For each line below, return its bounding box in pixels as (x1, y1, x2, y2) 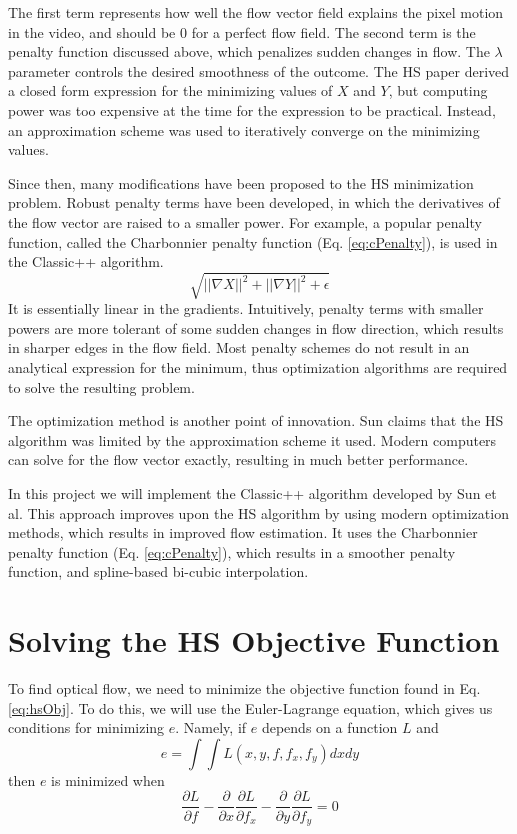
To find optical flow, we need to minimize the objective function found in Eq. (8, 678, 481, 699)
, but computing (388, 80, 488, 101)
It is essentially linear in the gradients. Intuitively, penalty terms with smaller (8, 298, 484, 319)
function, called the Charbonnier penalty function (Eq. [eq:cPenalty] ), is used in (8, 231, 498, 252)
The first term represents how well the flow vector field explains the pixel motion (8, 2, 504, 22)
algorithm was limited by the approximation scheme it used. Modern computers (8, 429, 497, 450)
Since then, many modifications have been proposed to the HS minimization (8, 172, 474, 193)
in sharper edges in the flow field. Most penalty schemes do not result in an (8, 337, 470, 358)
